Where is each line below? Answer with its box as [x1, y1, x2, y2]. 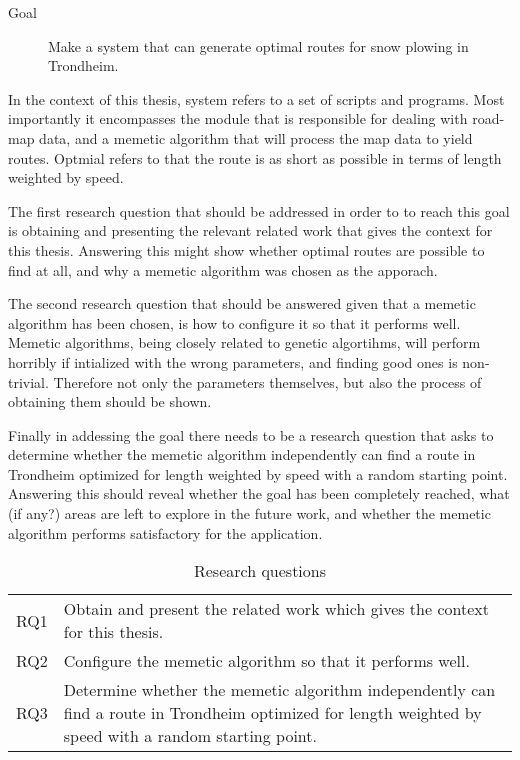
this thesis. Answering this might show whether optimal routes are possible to [8, 239, 485, 260]
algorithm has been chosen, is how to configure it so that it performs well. [8, 312, 461, 333]
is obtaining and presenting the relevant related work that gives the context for [8, 220, 493, 241]
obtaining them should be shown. [8, 391, 212, 412]
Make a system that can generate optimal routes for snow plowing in [48, 35, 469, 56]
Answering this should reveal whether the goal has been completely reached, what [8, 483, 510, 504]
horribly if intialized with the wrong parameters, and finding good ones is [8, 351, 458, 372]
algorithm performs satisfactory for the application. [8, 522, 323, 543]
